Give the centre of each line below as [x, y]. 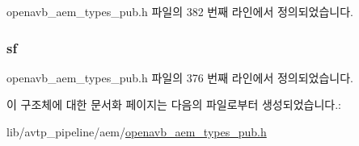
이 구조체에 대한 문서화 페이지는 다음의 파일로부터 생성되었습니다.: [174, 104]
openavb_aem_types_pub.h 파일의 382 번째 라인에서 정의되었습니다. [180, 11]
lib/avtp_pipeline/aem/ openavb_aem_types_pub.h [137, 131]
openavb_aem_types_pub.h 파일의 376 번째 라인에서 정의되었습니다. [180, 77]
